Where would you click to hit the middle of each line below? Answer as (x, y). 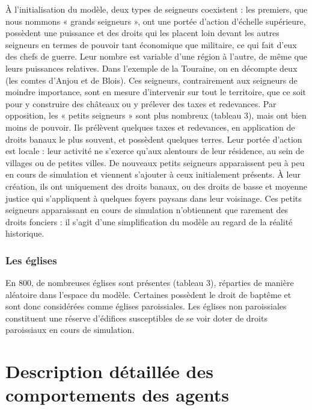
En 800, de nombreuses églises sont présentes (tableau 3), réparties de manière (150, 283)
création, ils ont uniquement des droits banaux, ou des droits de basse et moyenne (156, 186)
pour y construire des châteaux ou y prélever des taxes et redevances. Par (141, 103)
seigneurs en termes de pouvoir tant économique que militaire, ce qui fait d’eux (151, 44)
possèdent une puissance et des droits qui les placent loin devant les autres (142, 33)
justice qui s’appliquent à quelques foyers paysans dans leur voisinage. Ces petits (154, 198)
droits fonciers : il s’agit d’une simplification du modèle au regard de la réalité (149, 221)
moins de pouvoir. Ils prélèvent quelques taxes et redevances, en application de (150, 127)
